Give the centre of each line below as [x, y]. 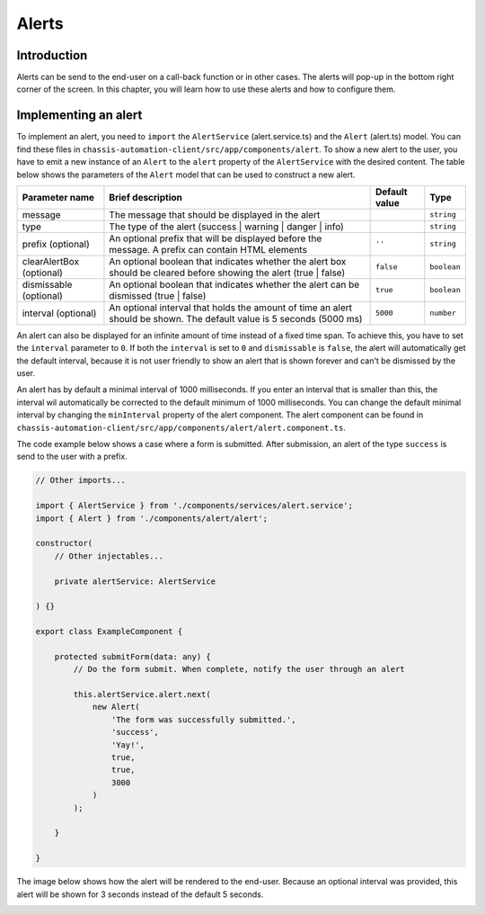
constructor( [64, 543]
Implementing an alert [79, 116]
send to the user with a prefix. [72, 457]
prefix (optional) [56, 244]
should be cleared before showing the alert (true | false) [227, 273]
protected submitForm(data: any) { [132, 656]
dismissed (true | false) [158, 295]
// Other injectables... [109, 556]
